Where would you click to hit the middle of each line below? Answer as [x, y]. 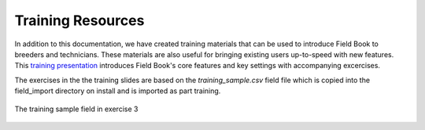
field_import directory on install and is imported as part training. [118, 91]
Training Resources [79, 20]
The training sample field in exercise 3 [76, 109]
